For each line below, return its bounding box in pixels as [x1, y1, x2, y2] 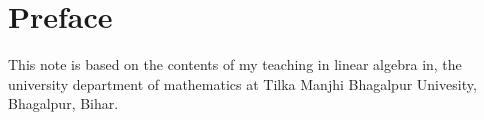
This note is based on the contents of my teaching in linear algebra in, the [8, 54, 462, 75]
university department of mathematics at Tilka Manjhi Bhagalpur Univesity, [8, 73, 477, 94]
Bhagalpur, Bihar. [8, 93, 119, 114]
